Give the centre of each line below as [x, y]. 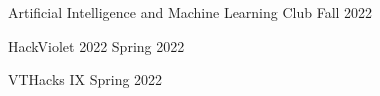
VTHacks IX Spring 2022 [85, 79]
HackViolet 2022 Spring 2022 [96, 45]
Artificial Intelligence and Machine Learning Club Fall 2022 [190, 12]
